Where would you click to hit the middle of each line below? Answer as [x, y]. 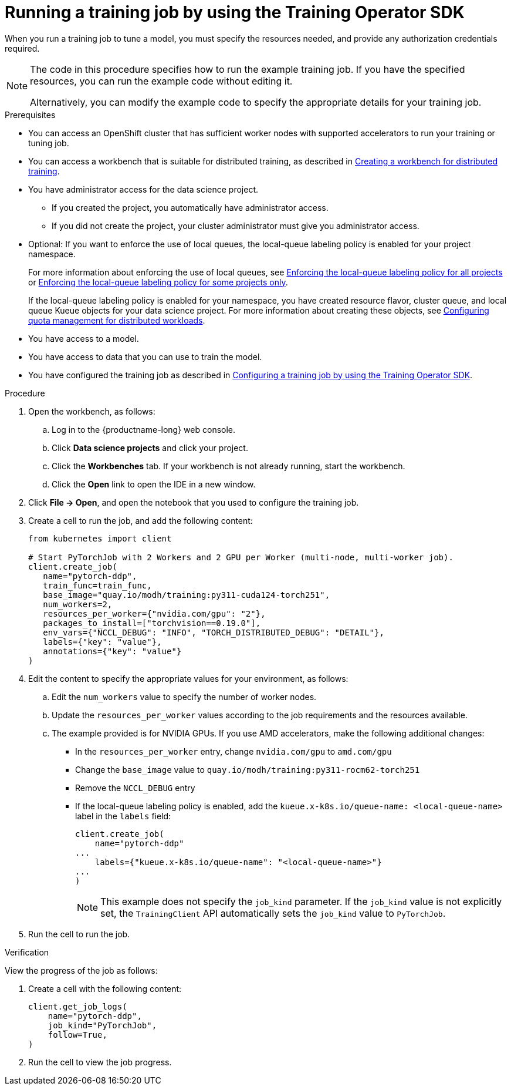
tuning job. [49, 143]
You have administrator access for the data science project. [143, 189]
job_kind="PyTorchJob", [102, 1025]
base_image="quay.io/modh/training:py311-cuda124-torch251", [187, 595]
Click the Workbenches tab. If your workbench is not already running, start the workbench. [229, 466]
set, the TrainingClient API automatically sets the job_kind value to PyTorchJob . [273, 913]
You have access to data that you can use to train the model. [145, 356]
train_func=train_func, [97, 585]
